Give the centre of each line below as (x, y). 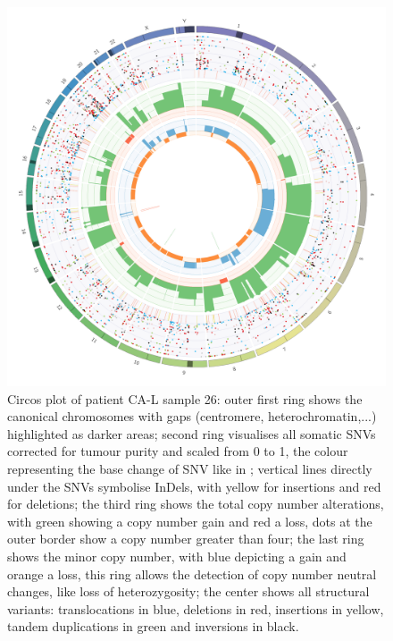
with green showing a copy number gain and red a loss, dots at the (190, 521)
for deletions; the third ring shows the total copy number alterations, (196, 504)
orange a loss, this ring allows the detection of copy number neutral (192, 574)
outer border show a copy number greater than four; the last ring (186, 539)
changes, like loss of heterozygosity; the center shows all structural (188, 591)
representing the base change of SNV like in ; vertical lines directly (190, 468)
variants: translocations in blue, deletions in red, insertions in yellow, (196, 608)
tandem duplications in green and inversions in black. (153, 626)
